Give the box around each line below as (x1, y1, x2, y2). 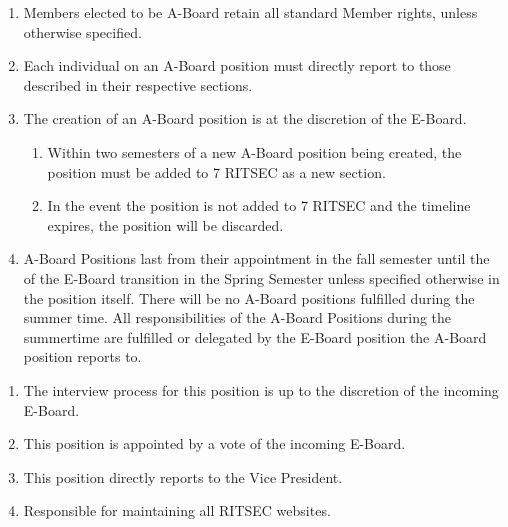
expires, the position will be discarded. (47, 214, 284, 235)
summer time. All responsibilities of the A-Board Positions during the (23, 307, 452, 328)
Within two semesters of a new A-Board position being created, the (47, 141, 462, 162)
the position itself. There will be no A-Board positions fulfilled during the (23, 287, 475, 308)
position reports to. (23, 346, 142, 367)
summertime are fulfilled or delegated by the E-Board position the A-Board (23, 326, 487, 347)
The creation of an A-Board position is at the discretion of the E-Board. (23, 108, 467, 129)
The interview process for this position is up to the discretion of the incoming (23, 379, 499, 400)
